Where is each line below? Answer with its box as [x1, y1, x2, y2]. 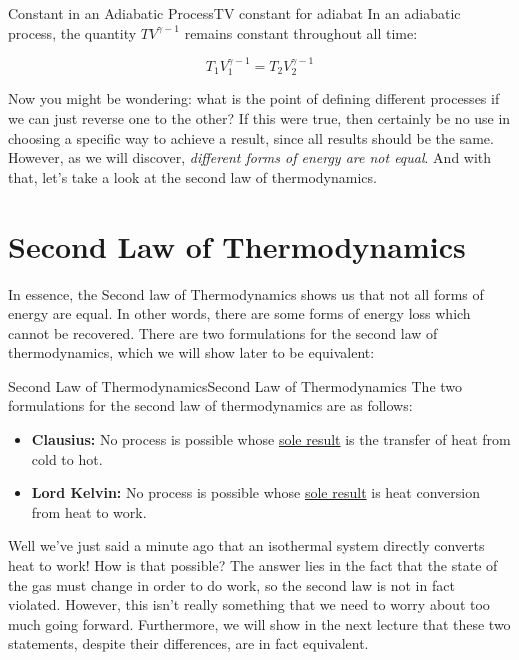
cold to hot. [31, 448, 103, 469]
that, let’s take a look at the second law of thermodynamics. [8, 166, 377, 187]
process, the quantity [8, 22, 137, 43]
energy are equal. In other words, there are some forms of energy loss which [8, 303, 471, 324]
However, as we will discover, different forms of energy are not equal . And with [8, 147, 492, 168]
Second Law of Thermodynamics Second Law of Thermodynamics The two [8, 375, 463, 396]
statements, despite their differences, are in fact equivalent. [8, 633, 369, 654]
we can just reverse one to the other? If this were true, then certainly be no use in [8, 108, 511, 129]
